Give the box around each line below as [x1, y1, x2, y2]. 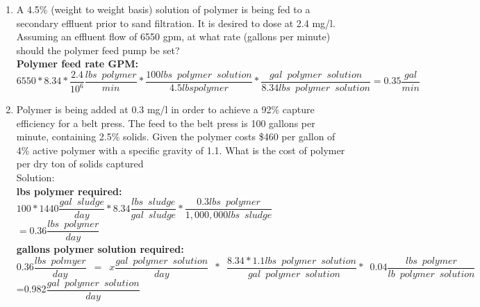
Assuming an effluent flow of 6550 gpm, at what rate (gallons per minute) [16, 29, 331, 44]
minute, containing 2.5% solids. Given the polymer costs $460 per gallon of [16, 129, 336, 144]
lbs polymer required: [16, 183, 122, 198]
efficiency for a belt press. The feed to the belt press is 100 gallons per [16, 115, 315, 130]
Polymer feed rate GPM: [16, 56, 139, 71]
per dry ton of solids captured [16, 156, 144, 171]
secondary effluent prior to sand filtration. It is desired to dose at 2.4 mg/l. [16, 15, 336, 30]
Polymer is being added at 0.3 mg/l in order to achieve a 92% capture [16, 102, 315, 117]
